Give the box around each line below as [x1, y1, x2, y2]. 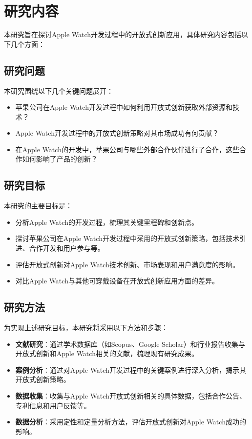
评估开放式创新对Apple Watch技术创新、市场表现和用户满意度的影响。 [15, 259, 239, 269]
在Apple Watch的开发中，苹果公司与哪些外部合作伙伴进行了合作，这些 [15, 144, 239, 154]
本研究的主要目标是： [4, 200, 72, 211]
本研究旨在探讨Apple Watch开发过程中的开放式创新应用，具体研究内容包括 [4, 29, 242, 40]
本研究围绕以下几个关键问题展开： [4, 85, 113, 96]
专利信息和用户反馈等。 [15, 400, 91, 410]
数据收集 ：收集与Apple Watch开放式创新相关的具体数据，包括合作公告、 [15, 391, 246, 401]
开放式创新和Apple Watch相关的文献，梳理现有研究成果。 [15, 348, 198, 359]
